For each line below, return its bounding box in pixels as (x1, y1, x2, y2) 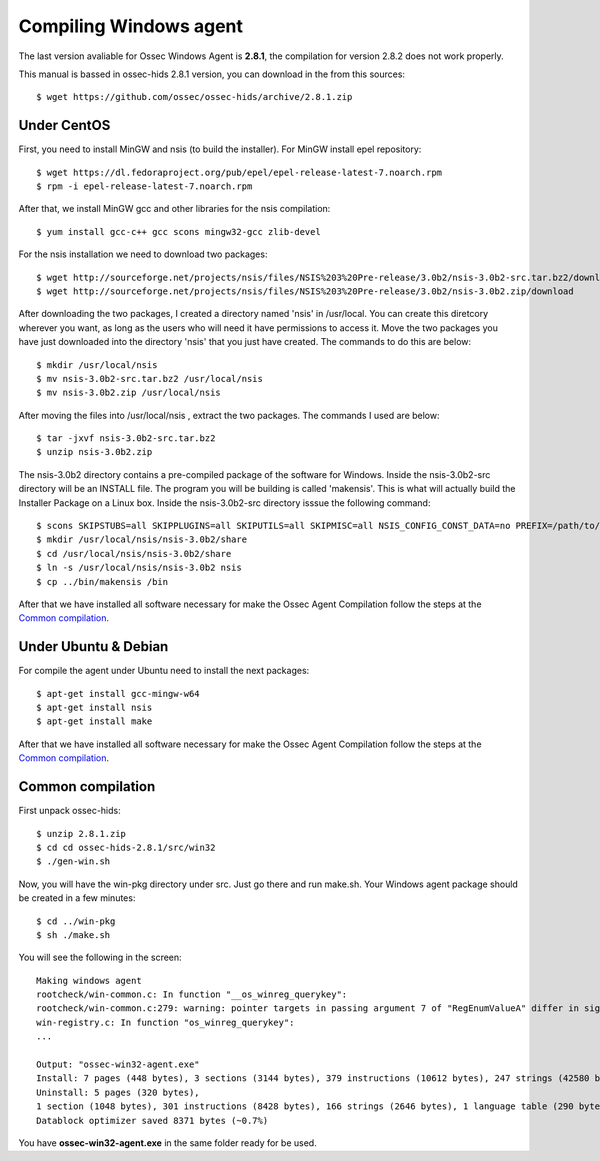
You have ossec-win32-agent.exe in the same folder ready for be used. (18, 1136, 317, 1149)
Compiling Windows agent (18, 15, 244, 37)
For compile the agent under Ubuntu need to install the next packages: (18, 665, 310, 677)
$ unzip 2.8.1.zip (36, 828, 127, 839)
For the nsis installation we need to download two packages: (18, 248, 268, 260)
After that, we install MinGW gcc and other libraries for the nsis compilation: (18, 203, 331, 215)
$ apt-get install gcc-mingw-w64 (36, 688, 200, 699)
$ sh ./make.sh (36, 929, 111, 940)
